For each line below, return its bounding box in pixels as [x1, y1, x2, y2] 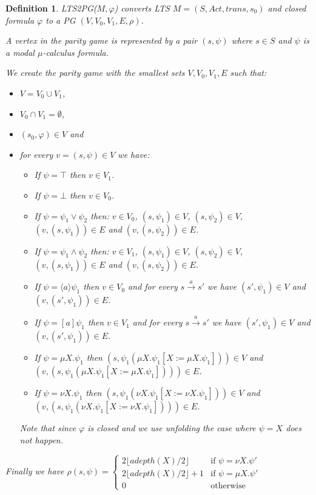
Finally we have [5, 465, 64, 477]
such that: [230, 66, 267, 79]
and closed [267, 2, 306, 14]
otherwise [210, 481, 246, 490]
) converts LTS [114, 2, 170, 14]
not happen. [19, 433, 63, 446]
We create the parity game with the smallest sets [5, 66, 185, 79]
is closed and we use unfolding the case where [87, 422, 256, 434]
